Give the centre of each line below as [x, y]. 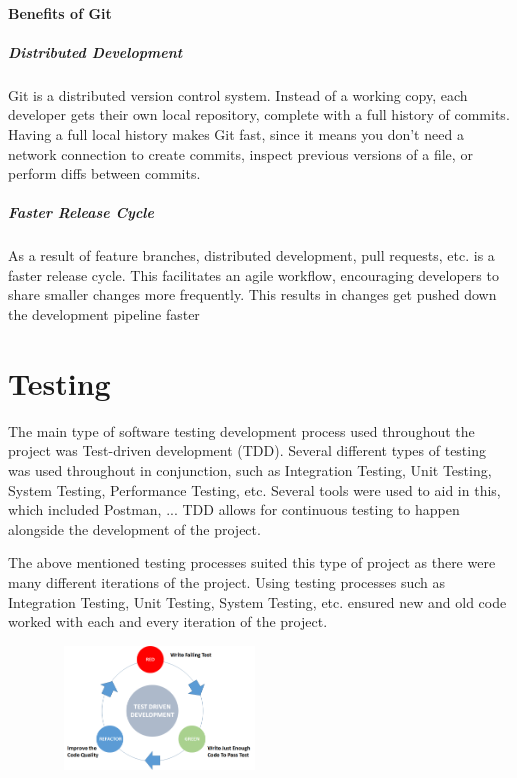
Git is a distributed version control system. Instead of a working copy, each [238, 94]
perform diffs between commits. [104, 173]
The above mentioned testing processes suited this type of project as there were [252, 562]
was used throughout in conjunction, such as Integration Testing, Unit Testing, [250, 469]
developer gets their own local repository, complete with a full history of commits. [259, 114]
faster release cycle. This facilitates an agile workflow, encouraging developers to [253, 274]
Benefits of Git [60, 12]
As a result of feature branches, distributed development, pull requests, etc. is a [251, 255]
